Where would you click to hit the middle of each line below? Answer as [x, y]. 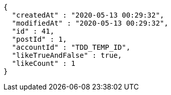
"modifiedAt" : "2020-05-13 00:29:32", [90, 23]
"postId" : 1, [39, 39]
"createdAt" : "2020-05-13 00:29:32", [88, 15]
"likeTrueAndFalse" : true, [67, 55]
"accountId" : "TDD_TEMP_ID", [71, 47]
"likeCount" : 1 [44, 63]
